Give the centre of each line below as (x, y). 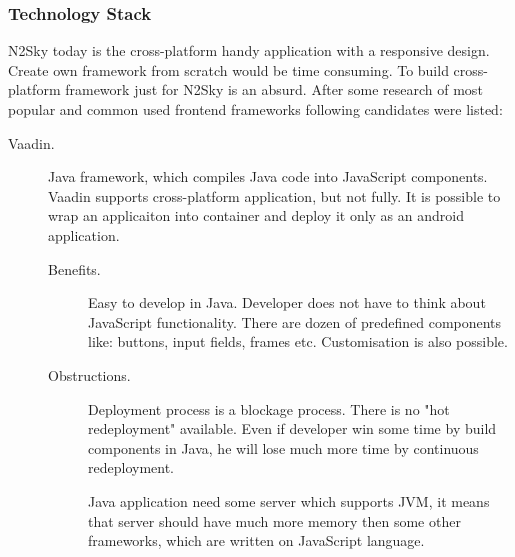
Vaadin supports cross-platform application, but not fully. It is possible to (274, 195)
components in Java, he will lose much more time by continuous (283, 447)
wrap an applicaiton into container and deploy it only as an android (256, 215)
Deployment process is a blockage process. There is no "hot (269, 408)
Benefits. (74, 268)
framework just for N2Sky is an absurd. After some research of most (274, 89)
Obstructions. (89, 374)
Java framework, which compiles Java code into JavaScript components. (268, 176)
